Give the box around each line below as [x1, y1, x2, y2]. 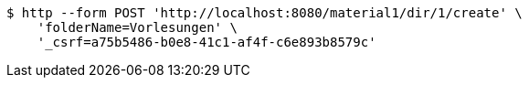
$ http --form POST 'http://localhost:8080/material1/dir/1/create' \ [6, 5, 523, 20]
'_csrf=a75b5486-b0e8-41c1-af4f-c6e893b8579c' [37, 35, 376, 49]
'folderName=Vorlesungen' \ [37, 20, 238, 35]
